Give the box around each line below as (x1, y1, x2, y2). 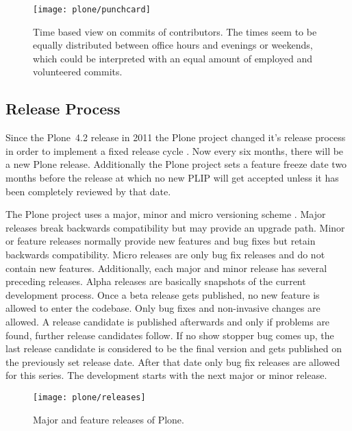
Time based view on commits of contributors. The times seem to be (33, 24, 317, 38)
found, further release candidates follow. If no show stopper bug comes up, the (5, 328, 334, 342)
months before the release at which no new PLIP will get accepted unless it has (5, 171, 339, 185)
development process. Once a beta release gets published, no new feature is (5, 287, 320, 301)
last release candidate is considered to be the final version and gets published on (5, 341, 342, 356)
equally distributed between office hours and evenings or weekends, (33, 38, 313, 52)
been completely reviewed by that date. (5, 184, 171, 198)
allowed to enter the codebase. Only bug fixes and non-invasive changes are (5, 301, 320, 315)
